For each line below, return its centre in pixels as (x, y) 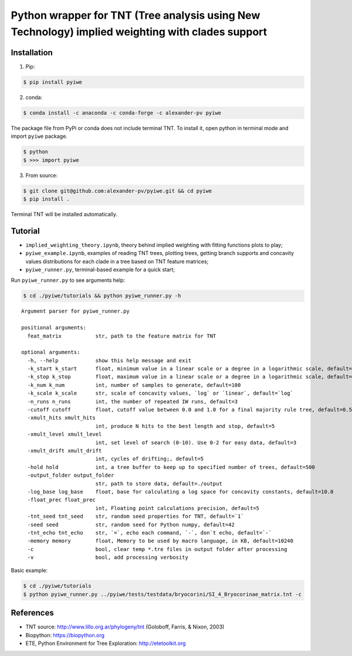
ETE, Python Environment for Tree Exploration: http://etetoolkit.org (106, 643)
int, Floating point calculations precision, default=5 (177, 508)
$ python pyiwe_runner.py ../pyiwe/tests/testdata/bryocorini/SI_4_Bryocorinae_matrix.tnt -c (163, 594)
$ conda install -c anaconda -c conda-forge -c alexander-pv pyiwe (122, 113)
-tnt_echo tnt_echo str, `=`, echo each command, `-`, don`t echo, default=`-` (150, 533)
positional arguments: (54, 328)
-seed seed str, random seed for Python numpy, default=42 (131, 524)
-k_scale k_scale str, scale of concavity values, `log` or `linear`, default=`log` (160, 393)
